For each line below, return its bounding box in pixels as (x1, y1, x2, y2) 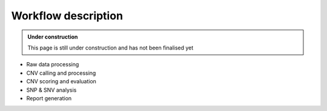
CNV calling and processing (26, 69, 96, 77)
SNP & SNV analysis (26, 86, 77, 94)
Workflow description (11, 9, 124, 22)
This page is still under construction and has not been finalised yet (27, 44, 194, 51)
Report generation (26, 94, 72, 102)
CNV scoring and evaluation (26, 78, 97, 85)
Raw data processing (26, 61, 79, 68)
